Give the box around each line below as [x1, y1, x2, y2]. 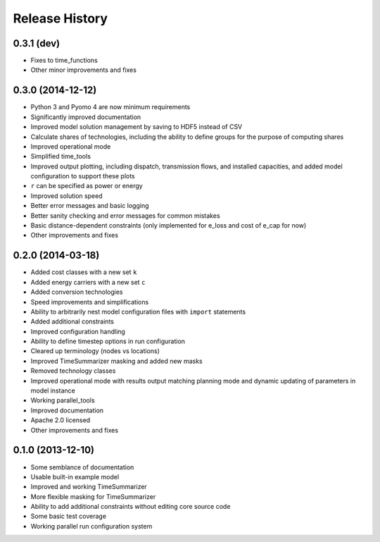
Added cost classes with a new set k [30, 268, 137, 276]
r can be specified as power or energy [30, 182, 144, 190]
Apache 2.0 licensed [30, 416, 91, 424]
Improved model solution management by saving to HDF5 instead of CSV [30, 123, 243, 131]
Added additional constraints [30, 317, 114, 326]
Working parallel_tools [30, 396, 95, 405]
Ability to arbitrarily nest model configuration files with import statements [30, 307, 246, 316]
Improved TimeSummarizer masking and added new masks [30, 357, 203, 365]
